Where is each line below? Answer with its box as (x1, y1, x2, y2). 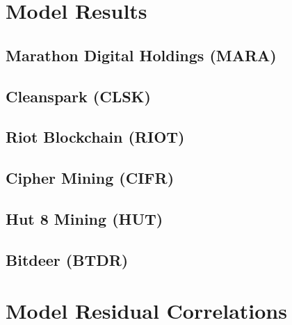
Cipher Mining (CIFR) (6, 167, 175, 189)
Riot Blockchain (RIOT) (6, 126, 185, 148)
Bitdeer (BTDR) (6, 248, 129, 270)
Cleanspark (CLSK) (6, 85, 151, 106)
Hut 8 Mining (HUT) (6, 207, 163, 229)
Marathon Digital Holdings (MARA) (6, 44, 277, 65)
